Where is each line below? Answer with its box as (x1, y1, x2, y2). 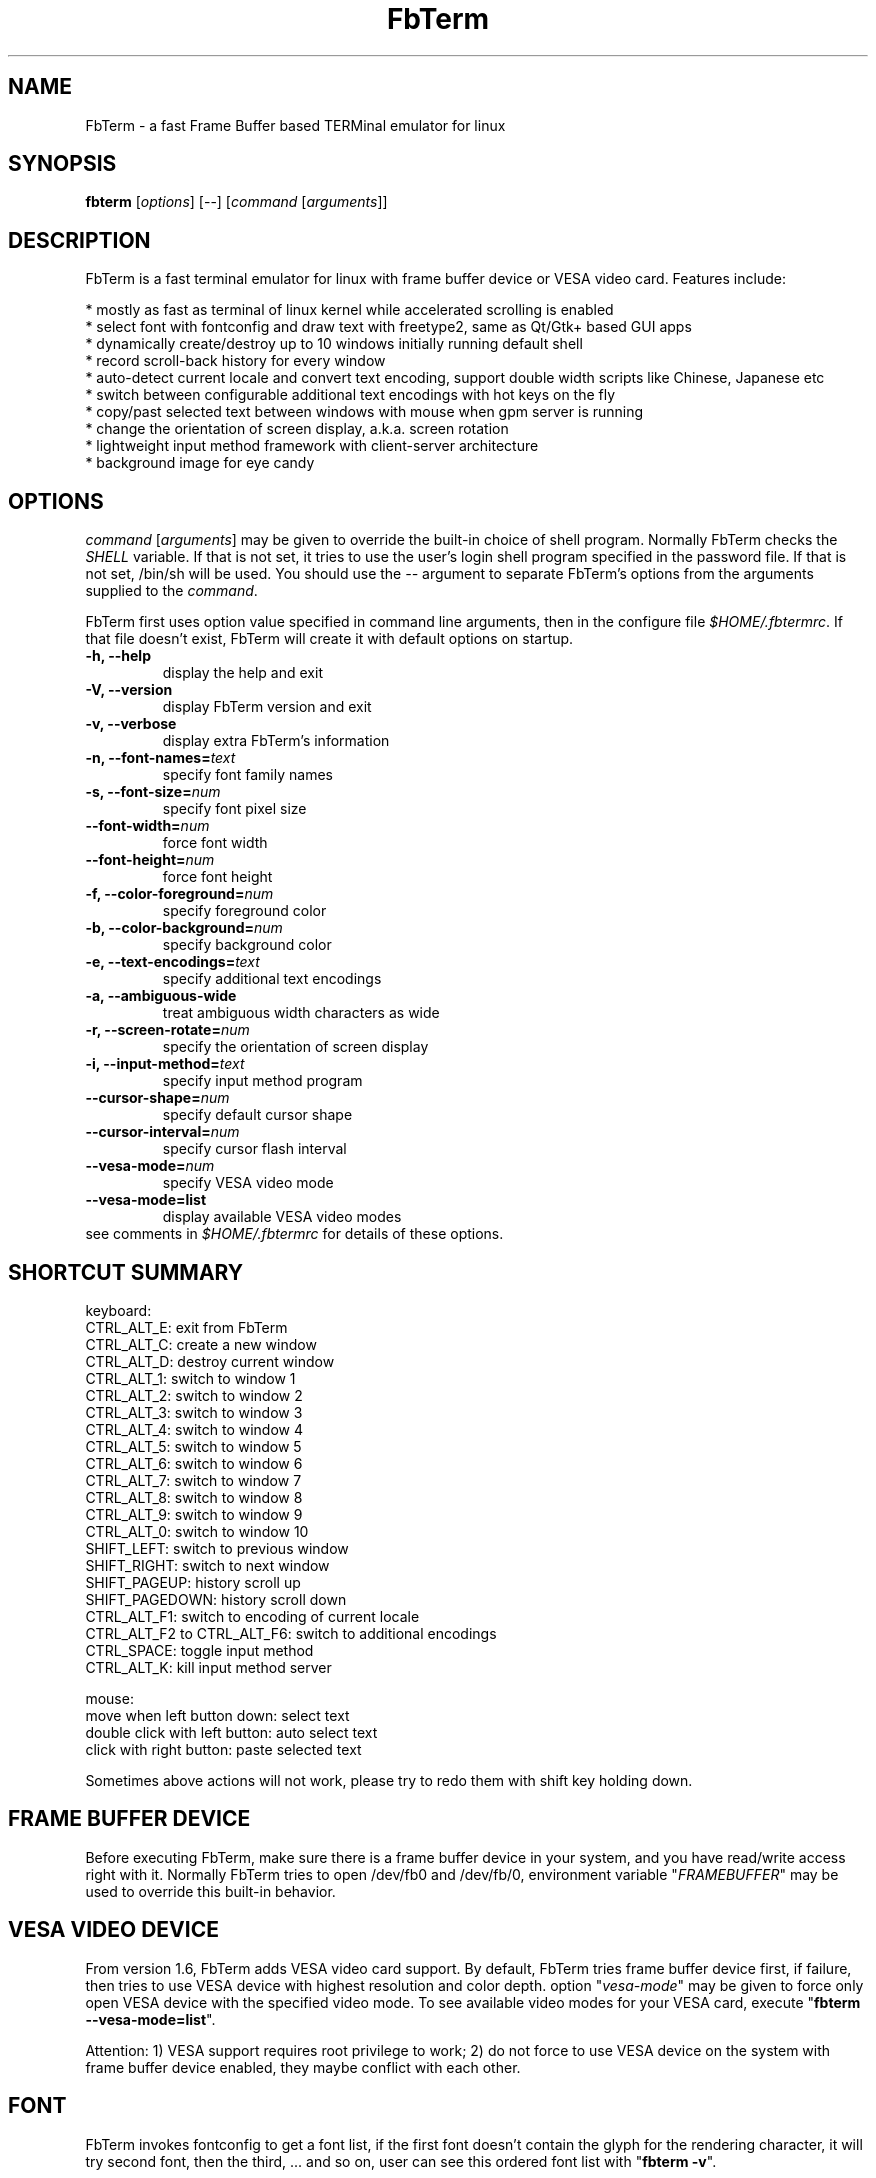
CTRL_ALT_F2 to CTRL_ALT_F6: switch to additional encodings (85, 1624, 497, 1642)
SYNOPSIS (8, 151, 117, 177)
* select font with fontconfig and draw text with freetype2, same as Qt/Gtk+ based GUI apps (85, 318, 692, 336)
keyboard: (85, 1301, 152, 1319)
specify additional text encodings (162, 970, 382, 988)
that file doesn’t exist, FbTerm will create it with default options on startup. (85, 630, 574, 648)
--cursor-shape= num (85, 1089, 230, 1107)
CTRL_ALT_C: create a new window (85, 1335, 317, 1353)
